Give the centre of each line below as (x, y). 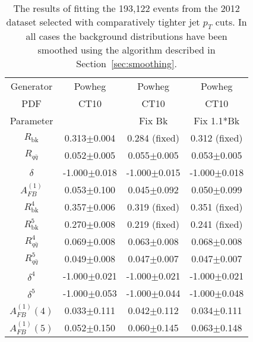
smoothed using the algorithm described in (126, 50)
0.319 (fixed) (153, 207)
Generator (31, 86)
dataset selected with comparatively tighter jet (103, 22)
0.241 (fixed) (217, 224)
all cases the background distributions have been (126, 36)
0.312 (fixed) (217, 138)
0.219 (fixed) (153, 224)
